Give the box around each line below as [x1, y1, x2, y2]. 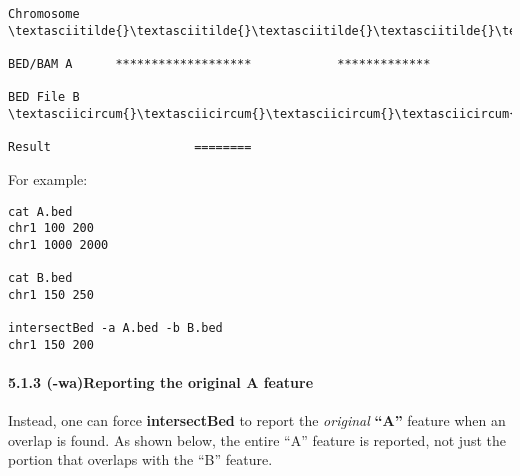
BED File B [8, 90, 80, 105]
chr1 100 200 [8, 221, 94, 236]
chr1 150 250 [8, 287, 94, 302]
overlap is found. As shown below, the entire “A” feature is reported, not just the [8, 429, 506, 450]
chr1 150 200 [8, 337, 94, 352]
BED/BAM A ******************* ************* [8, 56, 431, 71]
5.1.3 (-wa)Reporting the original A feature [8, 372, 314, 392]
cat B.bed [8, 271, 73, 286]
